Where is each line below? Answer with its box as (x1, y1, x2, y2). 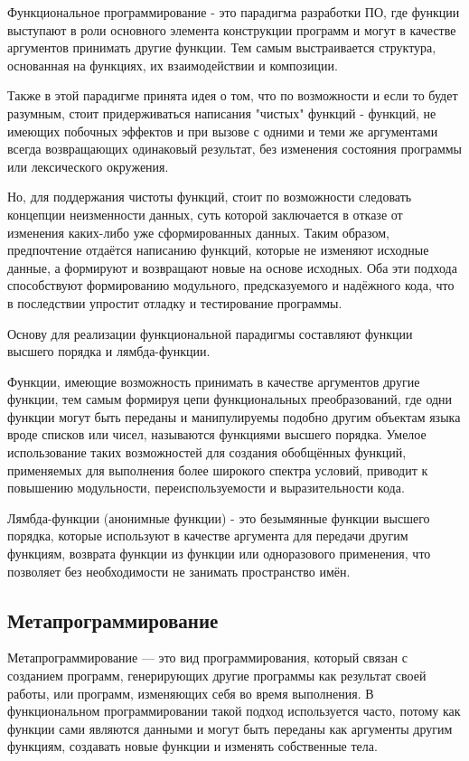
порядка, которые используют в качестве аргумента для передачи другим (7, 526, 408, 545)
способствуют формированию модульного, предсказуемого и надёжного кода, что (7, 276, 455, 295)
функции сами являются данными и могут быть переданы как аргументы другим (7, 719, 453, 738)
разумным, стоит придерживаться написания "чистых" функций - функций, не (7, 103, 436, 122)
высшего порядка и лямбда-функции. (7, 342, 211, 361)
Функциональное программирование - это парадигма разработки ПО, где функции (7, 3, 460, 21)
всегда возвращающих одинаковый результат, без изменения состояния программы (7, 139, 463, 158)
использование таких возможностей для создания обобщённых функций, (7, 443, 407, 462)
